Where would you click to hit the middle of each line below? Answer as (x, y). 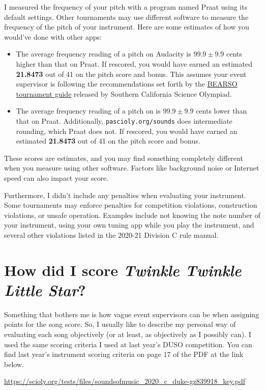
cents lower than (222, 111)
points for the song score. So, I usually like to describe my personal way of (120, 324)
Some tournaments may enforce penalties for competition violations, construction (131, 205)
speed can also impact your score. (56, 177)
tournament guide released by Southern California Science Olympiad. (124, 93)
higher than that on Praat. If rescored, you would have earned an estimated (134, 63)
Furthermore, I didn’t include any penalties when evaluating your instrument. (125, 195)
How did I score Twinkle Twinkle (123, 270)
